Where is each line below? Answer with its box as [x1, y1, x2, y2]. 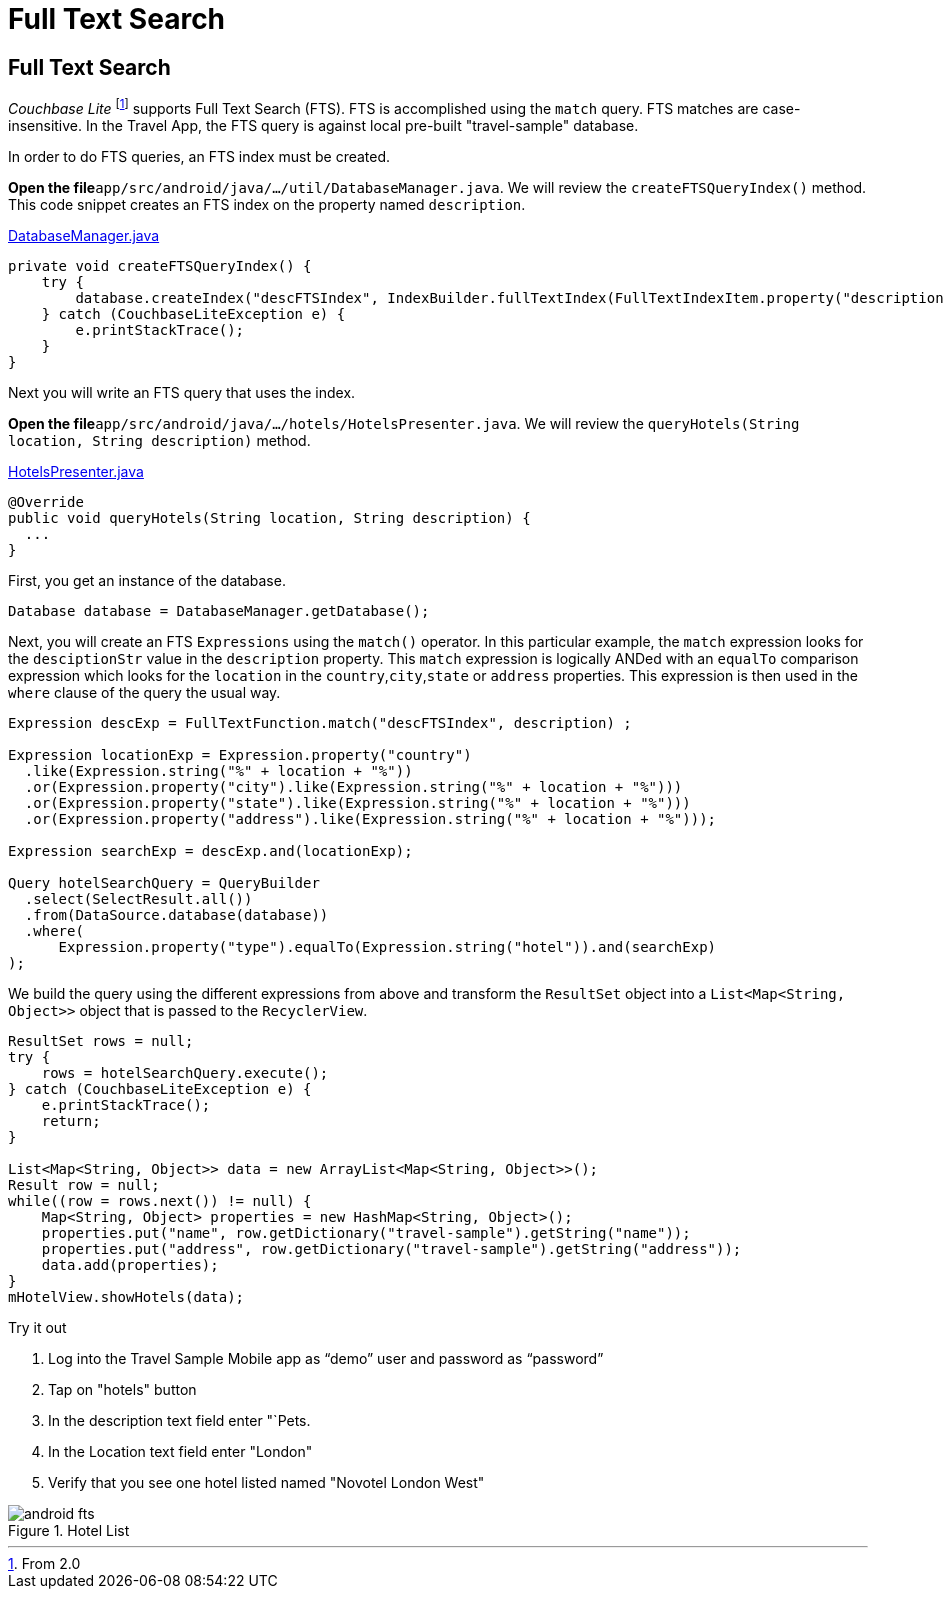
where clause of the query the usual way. [8, 683, 281, 701]
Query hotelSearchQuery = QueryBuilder [8, 874, 320, 891]
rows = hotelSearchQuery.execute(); [41, 1064, 329, 1081]
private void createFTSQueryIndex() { [8, 257, 312, 274]
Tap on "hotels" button [48, 1380, 197, 1398]
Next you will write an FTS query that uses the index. [8, 383, 356, 401]
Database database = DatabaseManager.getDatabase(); [8, 602, 430, 619]
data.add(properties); [41, 1256, 219, 1273]
